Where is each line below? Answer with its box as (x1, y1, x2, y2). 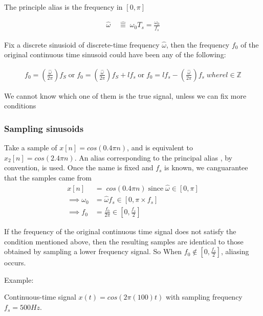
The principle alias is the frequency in (4, 2, 123, 12)
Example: (4, 274, 34, 285)
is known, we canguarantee (164, 162, 248, 173)
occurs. (4, 257, 26, 268)
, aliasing (221, 246, 249, 257)
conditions (4, 100, 36, 111)
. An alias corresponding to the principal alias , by (74, 152, 233, 163)
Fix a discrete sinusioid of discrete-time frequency (4, 39, 160, 50)
